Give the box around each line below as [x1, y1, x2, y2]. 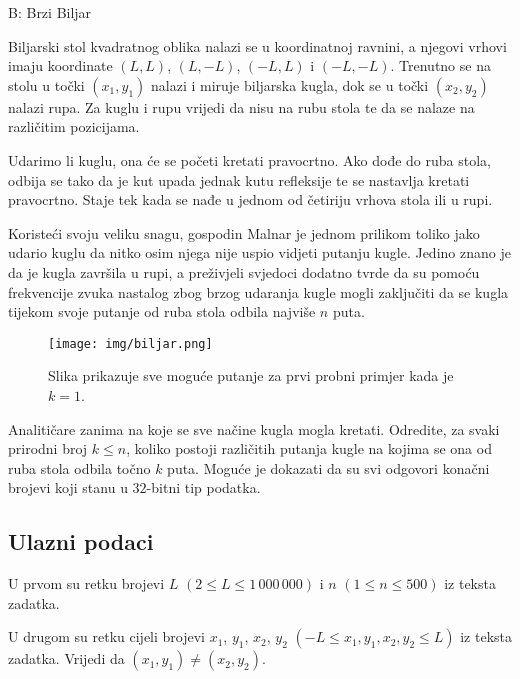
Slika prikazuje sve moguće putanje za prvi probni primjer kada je [48, 365, 454, 386]
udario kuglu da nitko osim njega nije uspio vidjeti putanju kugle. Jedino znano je [8, 242, 511, 263]
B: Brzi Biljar [8, 2, 92, 22]
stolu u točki [8, 74, 85, 95]
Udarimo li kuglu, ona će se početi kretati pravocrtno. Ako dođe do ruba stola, [8, 149, 491, 170]
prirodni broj [8, 438, 88, 459]
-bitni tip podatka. [146, 477, 261, 498]
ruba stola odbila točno [8, 457, 151, 478]
